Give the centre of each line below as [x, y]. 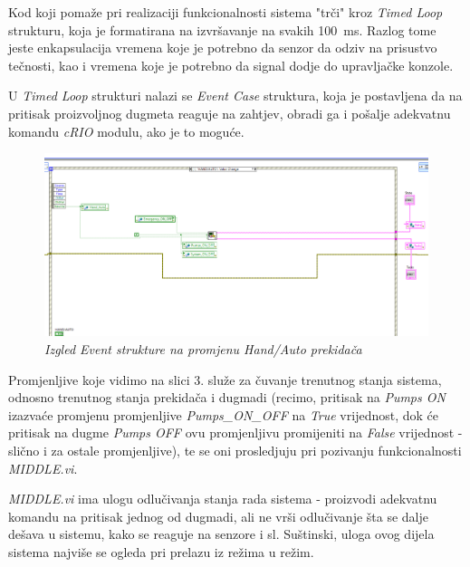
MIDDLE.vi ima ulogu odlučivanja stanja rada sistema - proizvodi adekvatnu [223, 499]
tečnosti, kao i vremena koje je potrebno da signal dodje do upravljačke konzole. [231, 65]
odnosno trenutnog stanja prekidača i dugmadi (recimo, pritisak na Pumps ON [227, 397]
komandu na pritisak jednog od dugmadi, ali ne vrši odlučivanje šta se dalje [218, 516]
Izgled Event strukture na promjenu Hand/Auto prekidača [203, 349]
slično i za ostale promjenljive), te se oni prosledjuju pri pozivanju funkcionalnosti [235, 450]
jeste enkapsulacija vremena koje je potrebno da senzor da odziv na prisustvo [223, 48]
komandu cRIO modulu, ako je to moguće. [126, 131]
